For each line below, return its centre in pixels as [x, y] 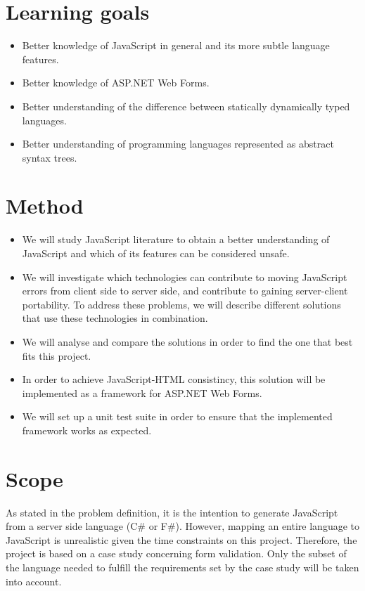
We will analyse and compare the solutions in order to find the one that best [187, 341]
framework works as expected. [87, 430]
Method [45, 206]
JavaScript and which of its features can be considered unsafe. [156, 253]
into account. [34, 581]
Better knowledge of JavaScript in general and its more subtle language [176, 45]
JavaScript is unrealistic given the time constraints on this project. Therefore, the [181, 539]
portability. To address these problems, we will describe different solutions [181, 304]
